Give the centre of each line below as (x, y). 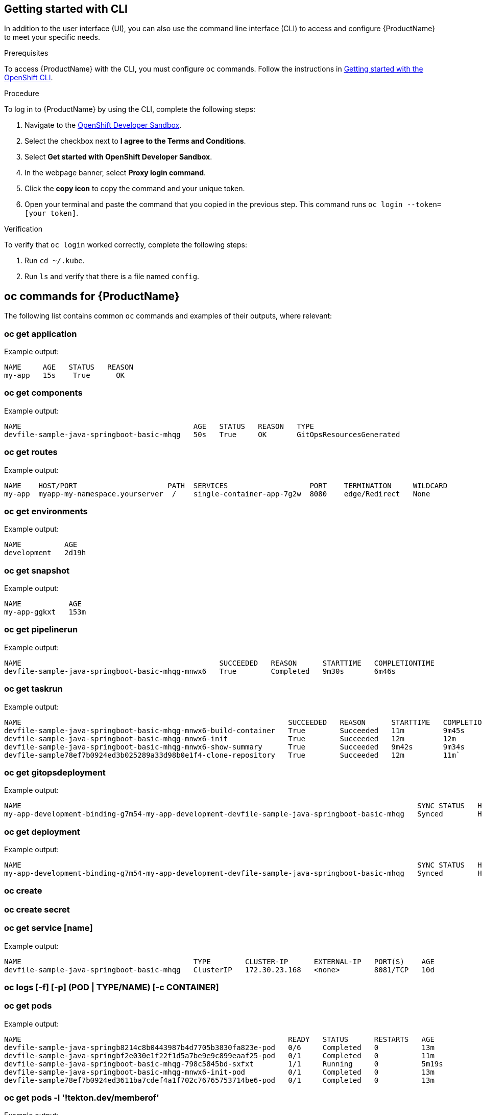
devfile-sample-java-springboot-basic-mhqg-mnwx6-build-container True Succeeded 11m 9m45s (234, 730)
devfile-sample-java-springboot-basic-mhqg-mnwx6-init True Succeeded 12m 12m (230, 738)
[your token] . (52, 213)
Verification (23, 229)
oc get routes (31, 452)
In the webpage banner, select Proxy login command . (115, 173)
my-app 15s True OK (65, 376)
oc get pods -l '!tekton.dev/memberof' (82, 1098)
